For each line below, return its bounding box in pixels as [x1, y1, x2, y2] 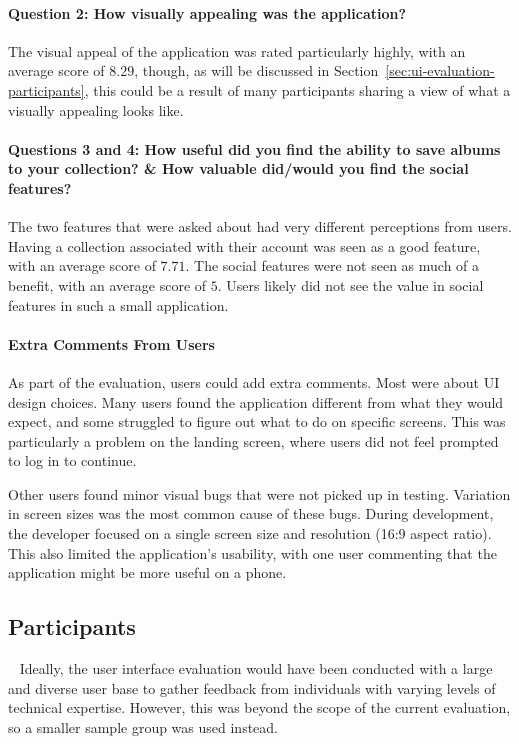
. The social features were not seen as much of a [185, 255, 480, 276]
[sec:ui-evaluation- [385, 60, 495, 81]
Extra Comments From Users [8, 333, 215, 354]
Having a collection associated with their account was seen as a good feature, [8, 235, 481, 256]
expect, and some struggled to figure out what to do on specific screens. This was [8, 411, 506, 432]
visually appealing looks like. [8, 99, 184, 120]
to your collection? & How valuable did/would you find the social [8, 158, 469, 179]
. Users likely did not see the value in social [217, 274, 484, 295]
